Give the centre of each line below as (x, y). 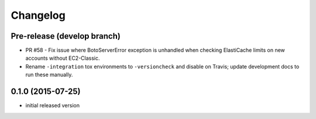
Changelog (38, 15)
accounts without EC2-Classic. (63, 58)
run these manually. (49, 75)
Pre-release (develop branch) (66, 36)
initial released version (53, 106)
